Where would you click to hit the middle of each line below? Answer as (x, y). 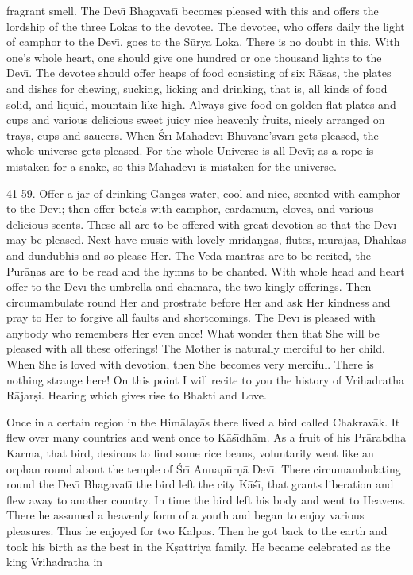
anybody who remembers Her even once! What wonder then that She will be (193, 332)
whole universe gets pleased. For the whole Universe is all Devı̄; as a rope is (190, 151)
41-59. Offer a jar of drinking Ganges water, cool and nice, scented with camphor (204, 193)
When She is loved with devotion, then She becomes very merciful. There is (190, 364)
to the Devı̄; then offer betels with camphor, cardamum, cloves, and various (190, 208)
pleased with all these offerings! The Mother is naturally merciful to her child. (196, 348)
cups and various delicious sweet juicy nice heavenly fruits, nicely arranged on (196, 120)
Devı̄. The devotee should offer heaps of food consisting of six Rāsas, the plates (199, 73)
